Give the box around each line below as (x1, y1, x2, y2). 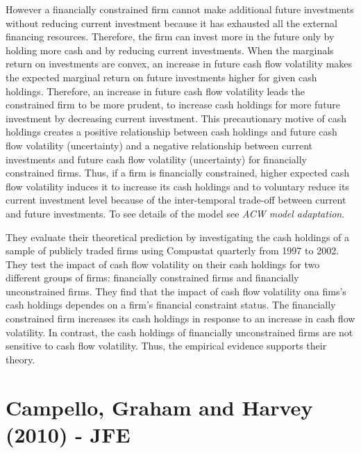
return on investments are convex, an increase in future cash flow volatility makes (6, 56, 353, 71)
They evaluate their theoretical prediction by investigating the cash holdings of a (6, 229, 350, 244)
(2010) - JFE (6, 420, 131, 448)
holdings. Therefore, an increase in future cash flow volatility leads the (6, 83, 305, 98)
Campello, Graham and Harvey (6, 393, 313, 421)
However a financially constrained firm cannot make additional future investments (6, 2, 354, 16)
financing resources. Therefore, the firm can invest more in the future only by (6, 29, 335, 44)
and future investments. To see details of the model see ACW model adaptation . (6, 206, 345, 220)
